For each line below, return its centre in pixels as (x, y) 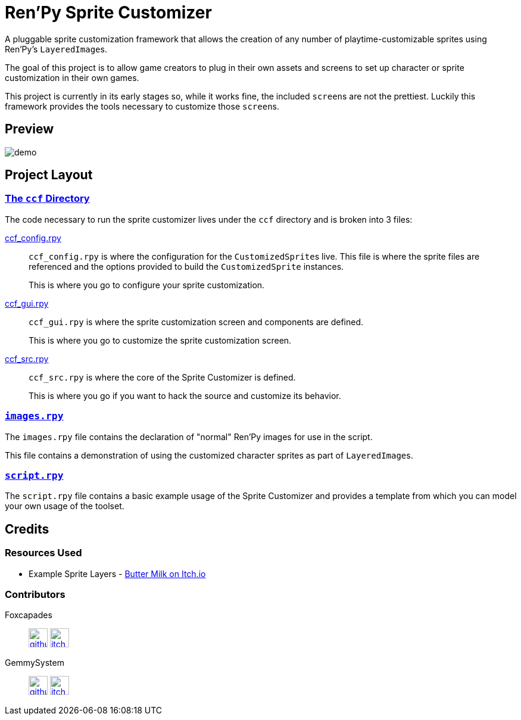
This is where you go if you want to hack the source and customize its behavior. (185, 395)
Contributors (35, 594)
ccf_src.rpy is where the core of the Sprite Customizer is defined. (162, 377)
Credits (27, 529)
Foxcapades (29, 615)
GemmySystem (35, 663)
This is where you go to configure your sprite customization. (147, 285)
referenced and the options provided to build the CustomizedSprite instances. (186, 266)
